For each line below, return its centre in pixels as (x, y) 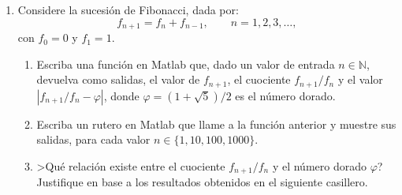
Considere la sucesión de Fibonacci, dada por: (128, 9)
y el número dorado (319, 165)
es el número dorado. (285, 95)
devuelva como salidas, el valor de (118, 79)
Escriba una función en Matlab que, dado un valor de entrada (186, 64)
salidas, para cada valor (93, 139)
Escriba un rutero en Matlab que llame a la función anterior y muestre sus (216, 124)
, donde (121, 95)
